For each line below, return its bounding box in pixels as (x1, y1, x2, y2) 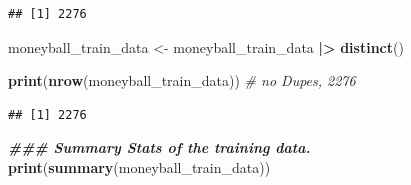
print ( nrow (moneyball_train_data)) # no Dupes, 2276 (8, 70, 356, 91)
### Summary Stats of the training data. (8, 137, 311, 158)
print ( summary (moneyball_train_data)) (8, 156, 271, 177)
